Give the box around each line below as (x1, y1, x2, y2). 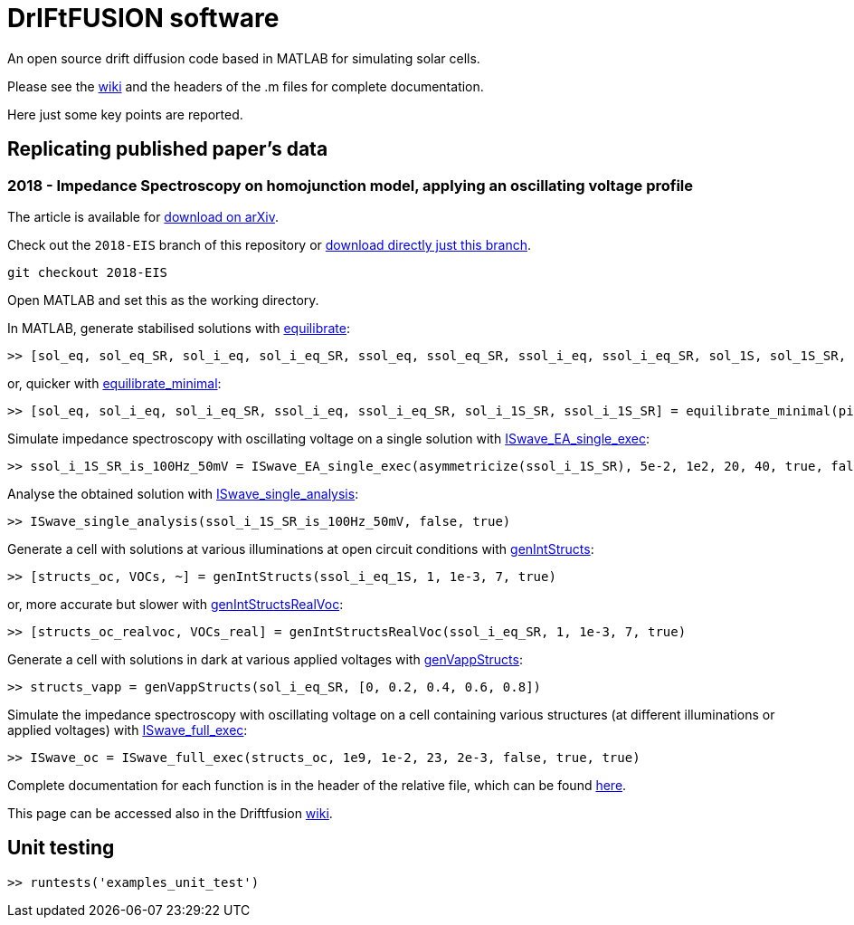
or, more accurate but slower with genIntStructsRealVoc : (7, 596, 344, 612)
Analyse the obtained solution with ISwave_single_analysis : (7, 485, 359, 501)
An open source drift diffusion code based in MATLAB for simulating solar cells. (7, 50, 480, 66)
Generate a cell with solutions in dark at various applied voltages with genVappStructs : (7, 651, 523, 667)
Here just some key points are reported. (7, 106, 243, 122)
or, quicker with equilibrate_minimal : (7, 375, 222, 391)
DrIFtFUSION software (7, 3, 280, 33)
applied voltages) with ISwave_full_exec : (7, 721, 248, 738)
